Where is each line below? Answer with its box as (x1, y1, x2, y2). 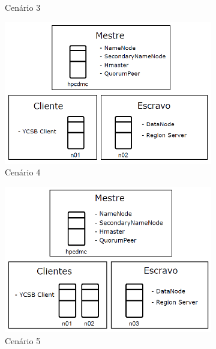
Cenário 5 (5, 334, 41, 347)
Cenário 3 (5, 1, 41, 13)
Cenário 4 (5, 166, 41, 178)
